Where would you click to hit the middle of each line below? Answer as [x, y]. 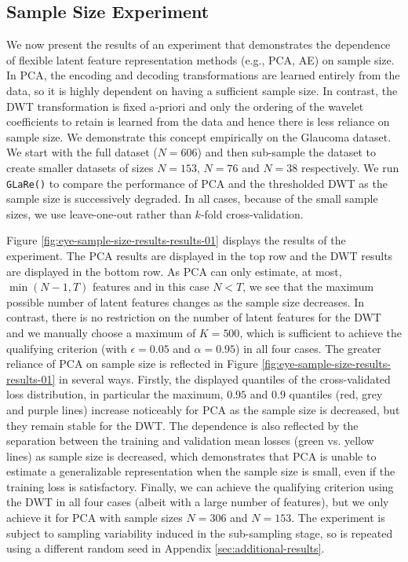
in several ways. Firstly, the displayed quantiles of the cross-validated [225, 378]
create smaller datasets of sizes [80, 167]
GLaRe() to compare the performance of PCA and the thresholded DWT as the [197, 183]
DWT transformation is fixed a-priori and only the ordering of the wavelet [185, 106]
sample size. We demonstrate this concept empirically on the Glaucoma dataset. [199, 136]
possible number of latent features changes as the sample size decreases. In [186, 301]
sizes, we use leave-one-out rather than [99, 213]
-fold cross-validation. [252, 213]
